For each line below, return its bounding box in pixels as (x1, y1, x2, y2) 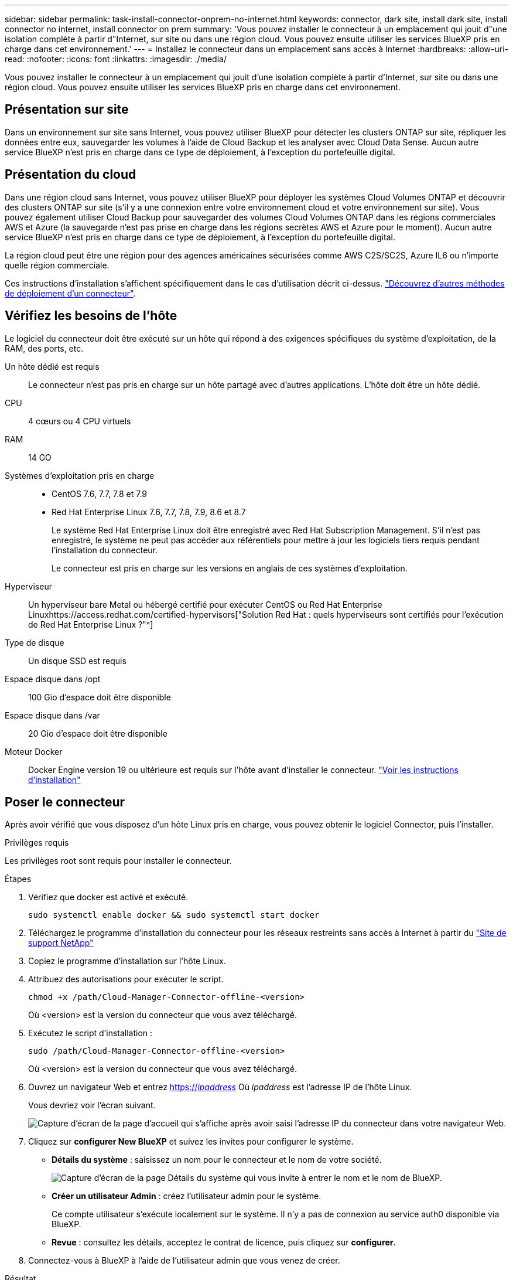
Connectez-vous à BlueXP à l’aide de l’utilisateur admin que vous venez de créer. (28, 1255, 340, 1266)
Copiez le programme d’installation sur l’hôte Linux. (28, 956, 226, 966)
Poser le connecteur (5, 794, 125, 809)
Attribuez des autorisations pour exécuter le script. (28, 974, 224, 985)
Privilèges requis (5, 838, 69, 848)
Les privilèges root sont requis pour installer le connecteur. (5, 856, 232, 866)
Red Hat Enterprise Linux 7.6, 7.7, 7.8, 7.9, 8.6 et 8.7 (52, 506, 246, 517)
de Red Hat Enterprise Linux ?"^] (28, 619, 153, 629)
